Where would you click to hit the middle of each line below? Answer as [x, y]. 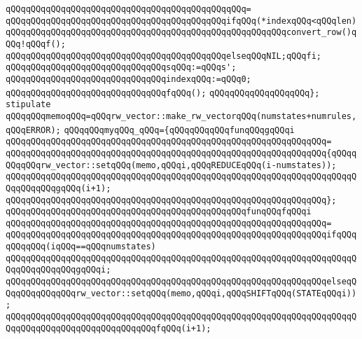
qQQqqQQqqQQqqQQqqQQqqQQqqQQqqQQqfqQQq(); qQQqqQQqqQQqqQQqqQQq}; [163, 93]
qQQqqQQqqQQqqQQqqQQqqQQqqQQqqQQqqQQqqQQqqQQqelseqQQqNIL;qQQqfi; [164, 56]
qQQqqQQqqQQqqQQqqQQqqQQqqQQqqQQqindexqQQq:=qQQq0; [128, 79]
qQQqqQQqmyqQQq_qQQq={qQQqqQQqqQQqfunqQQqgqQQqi [179, 130]
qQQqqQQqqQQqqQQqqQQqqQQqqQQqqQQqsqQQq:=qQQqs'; [121, 68]
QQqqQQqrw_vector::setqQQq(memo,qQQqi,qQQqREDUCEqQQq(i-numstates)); [171, 165]
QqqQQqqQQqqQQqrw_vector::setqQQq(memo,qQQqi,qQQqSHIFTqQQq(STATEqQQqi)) [181, 293]
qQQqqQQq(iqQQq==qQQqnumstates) [81, 247]
